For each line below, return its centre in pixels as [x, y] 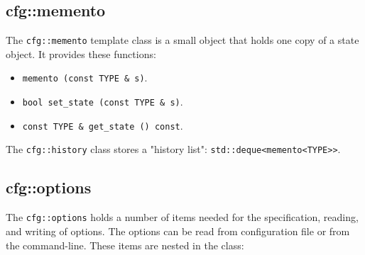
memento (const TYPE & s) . [85, 78]
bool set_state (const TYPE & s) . [103, 102]
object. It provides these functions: [81, 53]
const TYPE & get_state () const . [103, 125]
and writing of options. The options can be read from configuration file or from [178, 231]
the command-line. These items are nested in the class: [125, 245]
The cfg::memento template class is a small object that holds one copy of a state [182, 40]
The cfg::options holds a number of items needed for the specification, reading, [182, 217]
